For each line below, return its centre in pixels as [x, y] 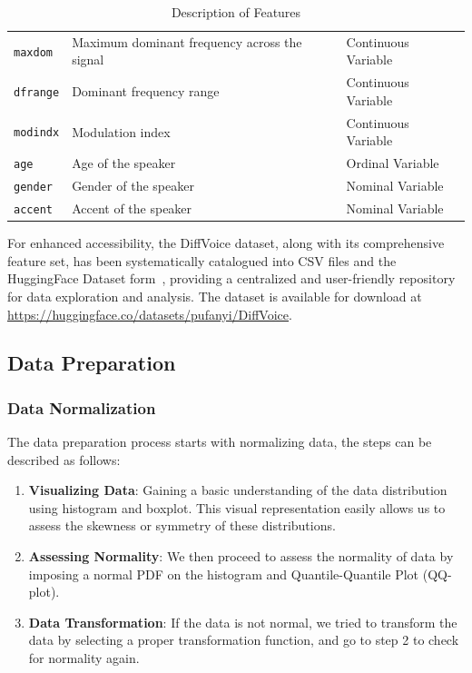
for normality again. [84, 658]
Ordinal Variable [393, 163]
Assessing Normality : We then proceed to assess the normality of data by [241, 556]
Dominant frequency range [146, 91]
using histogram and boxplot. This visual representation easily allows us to [237, 507]
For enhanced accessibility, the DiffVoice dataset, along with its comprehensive [226, 243]
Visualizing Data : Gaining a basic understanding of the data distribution [238, 490]
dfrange [37, 93]
